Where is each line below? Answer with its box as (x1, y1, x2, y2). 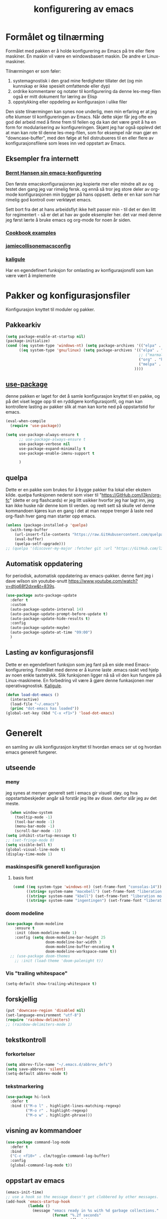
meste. (5, 800, 20, 806)
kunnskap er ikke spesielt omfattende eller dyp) (12, 83, 111, 89)
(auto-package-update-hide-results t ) (10, 616, 91, 621)
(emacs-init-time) (5, 1190, 44, 1195)
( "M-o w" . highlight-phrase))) (25, 1113, 93, 1118)
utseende (5, 764, 36, 772)
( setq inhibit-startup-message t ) (5, 833, 77, 838)
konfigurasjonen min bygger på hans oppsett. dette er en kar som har (18, 191, 161, 197)
